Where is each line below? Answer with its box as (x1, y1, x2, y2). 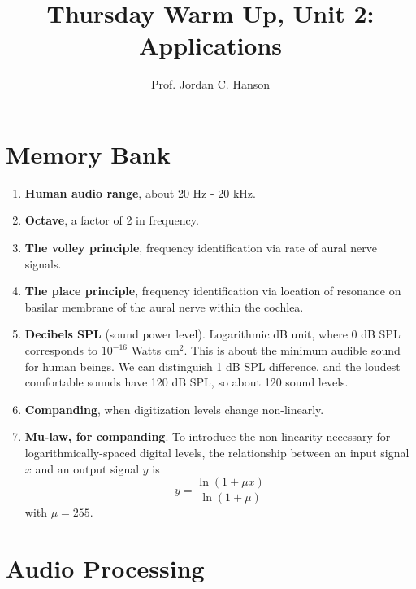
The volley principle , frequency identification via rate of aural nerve (24, 239, 377, 256)
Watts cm (131, 342, 180, 358)
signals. (24, 255, 62, 272)
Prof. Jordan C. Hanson (150, 76, 271, 93)
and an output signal (35, 460, 140, 477)
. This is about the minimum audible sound (184, 342, 401, 358)
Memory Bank (6, 137, 171, 170)
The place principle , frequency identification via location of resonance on (24, 282, 401, 299)
